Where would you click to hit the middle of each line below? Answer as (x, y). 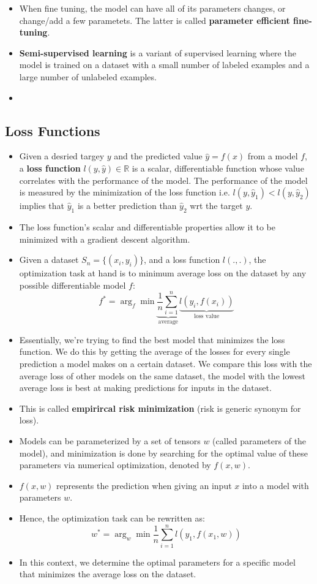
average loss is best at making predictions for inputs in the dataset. (145, 388)
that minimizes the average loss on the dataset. (108, 574)
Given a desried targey (62, 156)
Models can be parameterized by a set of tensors (110, 441)
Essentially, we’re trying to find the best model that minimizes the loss (152, 339)
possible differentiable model (73, 285)
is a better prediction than (127, 206)
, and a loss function (182, 260)
